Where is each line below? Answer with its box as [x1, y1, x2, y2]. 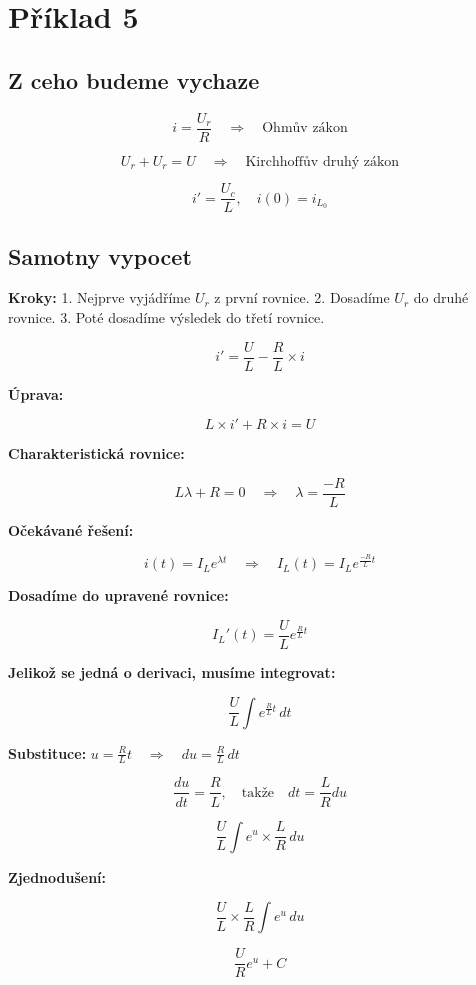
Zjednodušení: [8, 866, 107, 887]
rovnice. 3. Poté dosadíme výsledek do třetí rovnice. [8, 306, 325, 327]
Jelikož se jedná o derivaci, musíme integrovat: [8, 662, 336, 683]
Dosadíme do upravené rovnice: [8, 585, 229, 606]
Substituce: [8, 742, 87, 763]
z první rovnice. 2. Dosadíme [214, 287, 390, 308]
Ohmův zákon [262, 121, 348, 136]
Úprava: [8, 383, 64, 404]
